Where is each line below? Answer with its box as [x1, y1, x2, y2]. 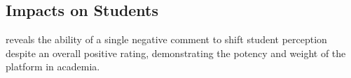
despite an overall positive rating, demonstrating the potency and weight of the [6, 45, 346, 60]
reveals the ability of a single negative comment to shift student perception [6, 32, 327, 47]
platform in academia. [6, 59, 100, 74]
